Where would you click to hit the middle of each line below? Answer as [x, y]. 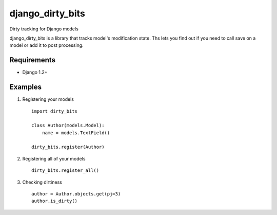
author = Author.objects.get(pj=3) [76, 194]
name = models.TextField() [76, 133]
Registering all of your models [54, 158]
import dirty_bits [55, 111]
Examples [26, 87]
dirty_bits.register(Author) [68, 147]
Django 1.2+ [35, 73]
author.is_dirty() [55, 201]
